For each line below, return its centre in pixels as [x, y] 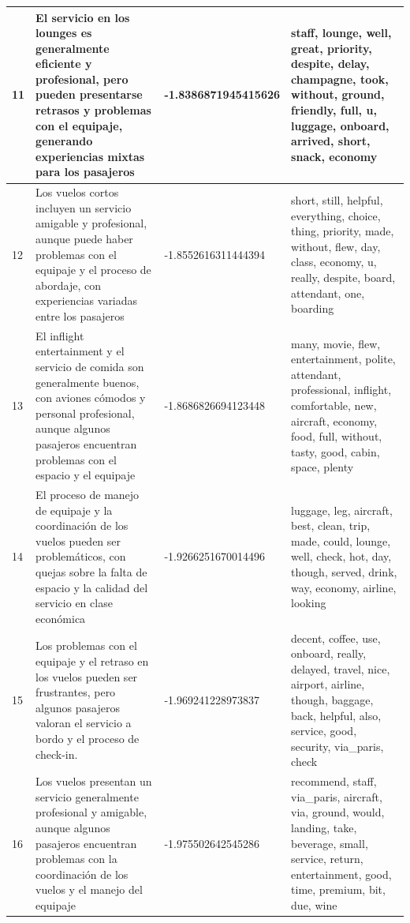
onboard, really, [329, 653]
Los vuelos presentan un [94, 781]
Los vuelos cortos [77, 192]
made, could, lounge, [341, 540]
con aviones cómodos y [91, 398]
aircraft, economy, [334, 420]
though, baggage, [332, 700]
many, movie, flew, [336, 343]
